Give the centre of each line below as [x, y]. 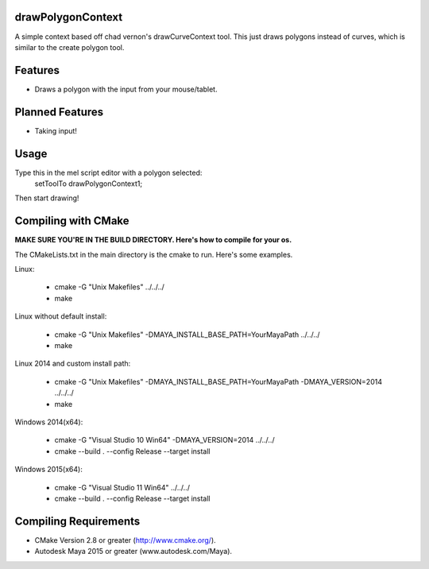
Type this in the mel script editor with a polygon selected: [108, 172]
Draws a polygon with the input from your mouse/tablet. [126, 89]
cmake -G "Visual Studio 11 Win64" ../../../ [122, 487]
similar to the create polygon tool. [70, 47]
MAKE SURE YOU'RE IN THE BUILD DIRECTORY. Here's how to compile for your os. [153, 240]
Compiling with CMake [72, 221]
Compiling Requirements [77, 521]
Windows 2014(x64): [49, 422]
